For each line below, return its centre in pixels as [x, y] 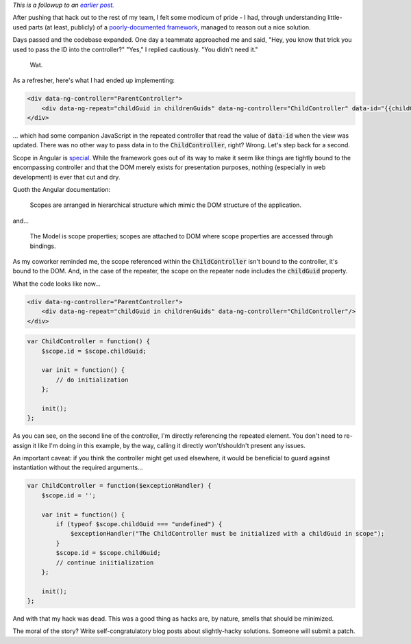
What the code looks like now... [57, 284]
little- [335, 18]
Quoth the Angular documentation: [62, 190]
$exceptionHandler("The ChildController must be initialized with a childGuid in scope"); [227, 534]
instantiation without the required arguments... [78, 468]
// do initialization [92, 380]
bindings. [43, 246]
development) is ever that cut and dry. [66, 177]
